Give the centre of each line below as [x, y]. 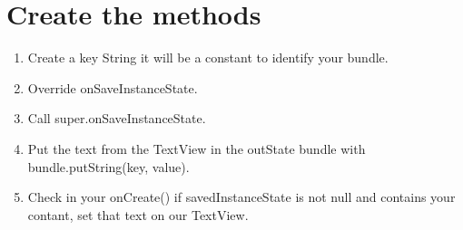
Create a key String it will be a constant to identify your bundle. [208, 57]
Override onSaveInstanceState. [113, 87]
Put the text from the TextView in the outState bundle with [197, 148]
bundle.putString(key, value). [108, 166]
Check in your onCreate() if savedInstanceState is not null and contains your [241, 197]
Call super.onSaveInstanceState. [117, 118]
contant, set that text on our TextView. [138, 214]
